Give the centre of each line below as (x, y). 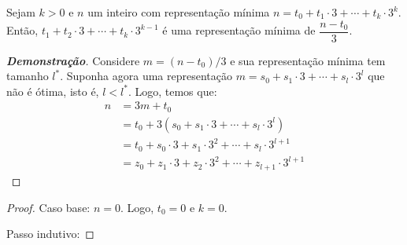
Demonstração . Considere (73, 60)
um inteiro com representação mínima (179, 12)
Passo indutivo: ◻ (50, 234)
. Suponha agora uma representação (146, 76)
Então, (22, 30)
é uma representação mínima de (239, 30)
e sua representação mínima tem (308, 60)
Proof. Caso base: (48, 207)
